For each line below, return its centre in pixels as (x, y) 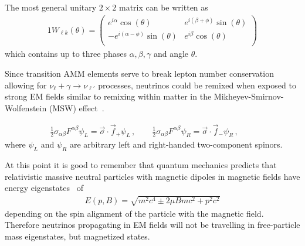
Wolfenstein (26, 107)
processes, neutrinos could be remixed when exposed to (197, 85)
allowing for (26, 85)
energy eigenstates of (44, 188)
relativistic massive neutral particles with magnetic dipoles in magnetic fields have (152, 176)
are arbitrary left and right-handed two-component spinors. (176, 144)
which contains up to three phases (66, 54)
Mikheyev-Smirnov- (249, 96)
